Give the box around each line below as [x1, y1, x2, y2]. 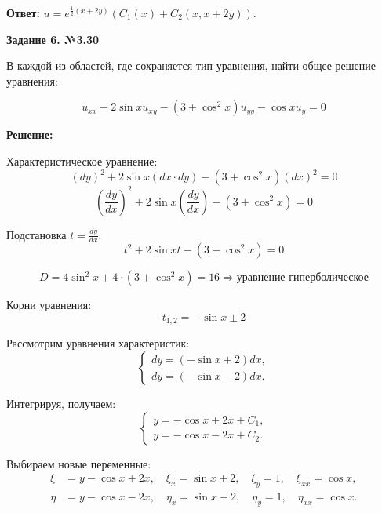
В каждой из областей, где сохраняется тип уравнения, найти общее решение [6, 57, 377, 74]
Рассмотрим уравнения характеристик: [6, 335, 190, 351]
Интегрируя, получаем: [6, 395, 116, 412]
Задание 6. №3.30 [6, 31, 100, 47]
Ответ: [6, 5, 40, 20]
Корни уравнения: [6, 297, 92, 313]
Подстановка [6, 226, 67, 242]
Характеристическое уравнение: [6, 152, 158, 169]
